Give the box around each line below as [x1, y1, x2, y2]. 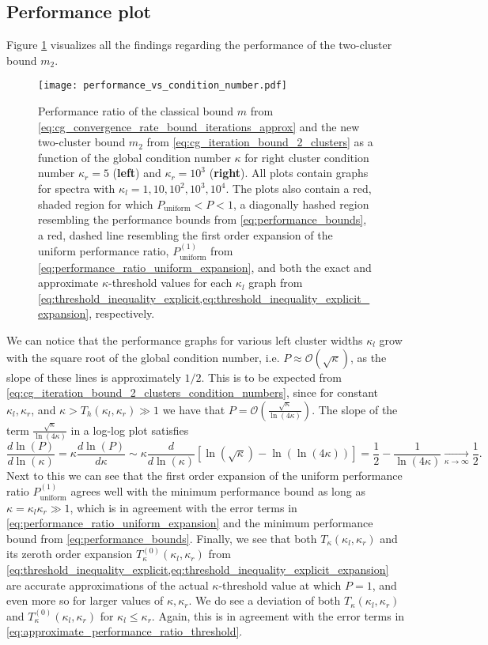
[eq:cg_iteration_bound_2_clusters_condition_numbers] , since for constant [6, 384, 378, 401]
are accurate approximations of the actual [6, 576, 209, 593]
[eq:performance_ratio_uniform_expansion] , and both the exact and [38, 258, 372, 275]
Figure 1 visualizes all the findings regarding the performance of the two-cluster [6, 36, 392, 53]
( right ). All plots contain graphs [209, 164, 369, 181]
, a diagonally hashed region [233, 195, 369, 212]
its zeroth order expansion [6, 545, 133, 562]
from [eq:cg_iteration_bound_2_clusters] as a [146, 134, 373, 150]
